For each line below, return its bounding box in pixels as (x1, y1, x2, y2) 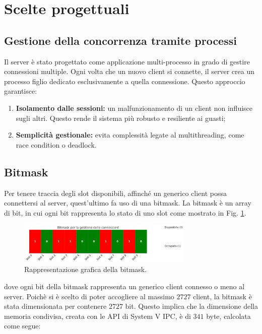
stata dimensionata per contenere (4, 301, 107, 311)
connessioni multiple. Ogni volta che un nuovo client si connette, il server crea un (4, 66, 255, 77)
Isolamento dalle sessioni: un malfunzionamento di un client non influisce (16, 102, 253, 113)
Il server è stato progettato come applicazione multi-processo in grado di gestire (4, 56, 250, 66)
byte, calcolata (206, 310, 251, 321)
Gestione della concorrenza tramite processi (4, 32, 237, 48)
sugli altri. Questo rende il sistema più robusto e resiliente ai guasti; (16, 112, 226, 123)
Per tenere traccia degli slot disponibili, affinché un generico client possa (4, 187, 227, 198)
